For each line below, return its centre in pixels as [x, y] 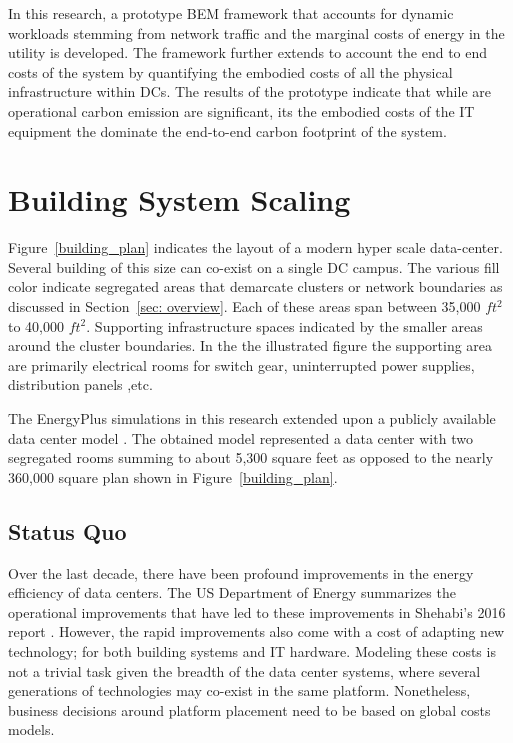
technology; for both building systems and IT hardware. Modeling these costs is [252, 650]
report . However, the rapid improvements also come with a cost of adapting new [256, 631]
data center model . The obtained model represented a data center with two [240, 437]
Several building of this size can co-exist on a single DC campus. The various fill [254, 266]
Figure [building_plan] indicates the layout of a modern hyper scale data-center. [255, 247]
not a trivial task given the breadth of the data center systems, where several [244, 670]
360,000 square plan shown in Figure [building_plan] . [173, 476]
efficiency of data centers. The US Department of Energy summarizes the [232, 592]
